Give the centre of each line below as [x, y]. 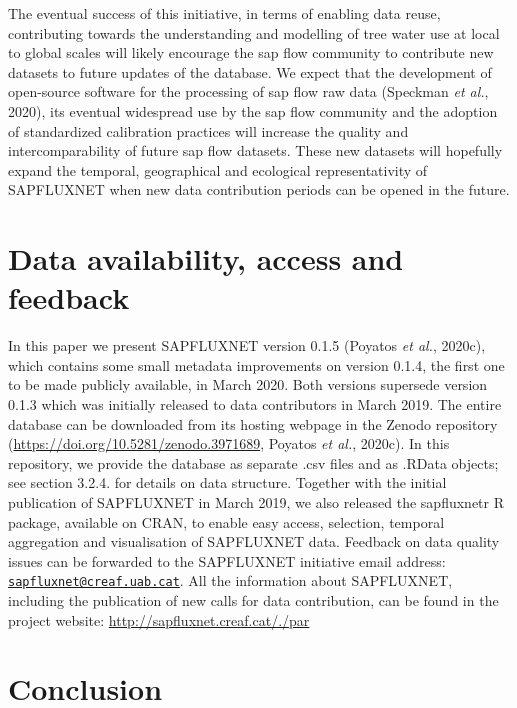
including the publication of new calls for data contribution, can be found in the [253, 600]
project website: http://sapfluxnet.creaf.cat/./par [159, 619]
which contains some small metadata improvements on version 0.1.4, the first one [256, 364]
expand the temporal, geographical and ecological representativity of [218, 169]
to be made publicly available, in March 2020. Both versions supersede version [248, 384]
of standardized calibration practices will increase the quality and [208, 130]
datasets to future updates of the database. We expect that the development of [250, 71]
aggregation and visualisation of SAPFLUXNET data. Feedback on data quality [254, 541]
